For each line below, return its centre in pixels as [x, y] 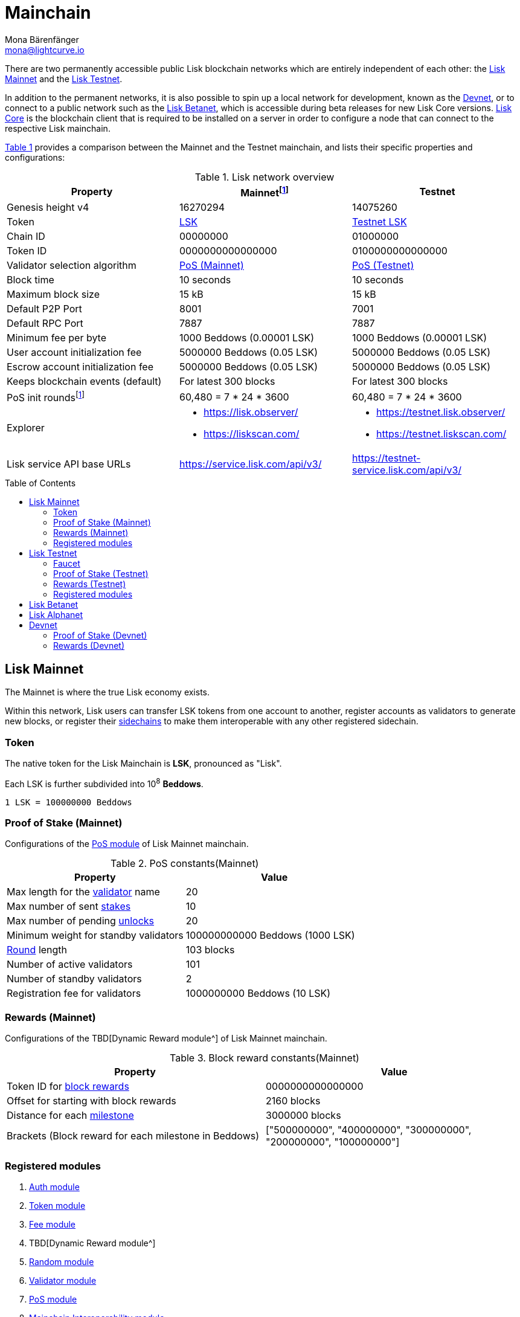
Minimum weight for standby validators [95, 935]
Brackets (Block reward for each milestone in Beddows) [133, 1136]
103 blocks [210, 950]
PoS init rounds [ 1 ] [46, 397]
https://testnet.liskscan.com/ [441, 434]
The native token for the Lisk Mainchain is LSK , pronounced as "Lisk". [143, 763]
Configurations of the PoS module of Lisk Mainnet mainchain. [127, 844]
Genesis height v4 [48, 208]
